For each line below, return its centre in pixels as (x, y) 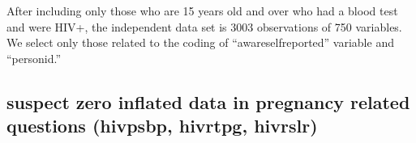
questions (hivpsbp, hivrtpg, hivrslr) (162, 126)
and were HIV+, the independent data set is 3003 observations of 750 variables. (204, 26)
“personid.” (34, 58)
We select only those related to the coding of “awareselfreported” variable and (200, 42)
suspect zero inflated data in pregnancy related (208, 101)
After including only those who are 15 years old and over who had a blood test (202, 11)
